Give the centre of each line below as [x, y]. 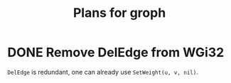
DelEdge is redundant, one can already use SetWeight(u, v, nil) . [103, 72]
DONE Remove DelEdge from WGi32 [116, 52]
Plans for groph [119, 13]
